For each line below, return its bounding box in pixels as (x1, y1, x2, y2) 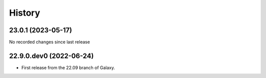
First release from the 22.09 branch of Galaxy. (21, 64, 115, 71)
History (9, 7, 40, 18)
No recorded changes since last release (9, 39, 90, 45)
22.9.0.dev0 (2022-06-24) (9, 52, 94, 60)
